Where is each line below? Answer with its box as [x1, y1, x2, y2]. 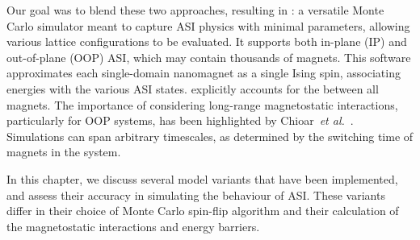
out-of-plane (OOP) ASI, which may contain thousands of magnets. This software [6, 48, 411, 65]
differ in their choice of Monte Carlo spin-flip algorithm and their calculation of [6, 202, 399, 219]
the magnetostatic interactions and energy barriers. [6, 217, 260, 234]
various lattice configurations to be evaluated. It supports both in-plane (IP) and [6, 33, 407, 50]
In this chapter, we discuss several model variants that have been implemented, [6, 170, 398, 187]
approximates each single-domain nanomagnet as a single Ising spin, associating [6, 64, 401, 81]
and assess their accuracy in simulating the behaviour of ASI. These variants [6, 186, 385, 203]
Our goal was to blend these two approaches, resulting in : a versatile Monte [6, 2, 384, 18]
